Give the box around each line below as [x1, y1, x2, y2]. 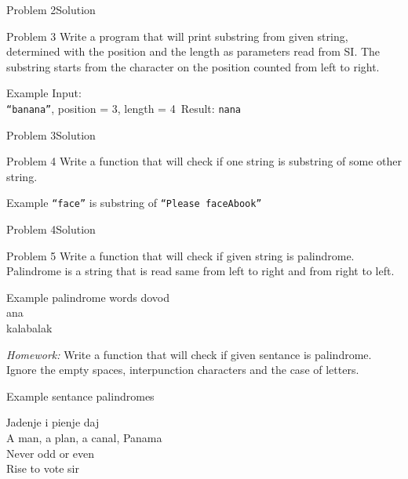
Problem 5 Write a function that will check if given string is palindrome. [6, 247, 355, 263]
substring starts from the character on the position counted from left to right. [6, 58, 380, 74]
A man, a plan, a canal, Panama [6, 430, 162, 445]
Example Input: [6, 85, 82, 101]
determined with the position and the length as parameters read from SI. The [6, 43, 381, 60]
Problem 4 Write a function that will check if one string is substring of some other [6, 153, 403, 169]
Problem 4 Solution [6, 221, 96, 238]
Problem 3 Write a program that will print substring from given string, [6, 27, 348, 44]
